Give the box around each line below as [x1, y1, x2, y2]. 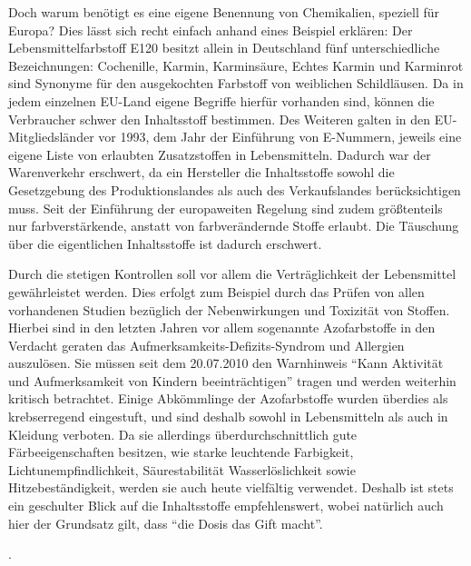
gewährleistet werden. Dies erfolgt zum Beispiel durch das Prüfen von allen [8, 282, 425, 301]
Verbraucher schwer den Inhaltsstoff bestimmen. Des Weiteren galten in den [8, 109, 431, 128]
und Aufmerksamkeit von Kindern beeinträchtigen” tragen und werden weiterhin [8, 371, 456, 390]
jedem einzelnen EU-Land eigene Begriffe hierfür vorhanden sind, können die [8, 91, 435, 110]
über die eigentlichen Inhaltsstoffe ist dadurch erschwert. [8, 233, 322, 253]
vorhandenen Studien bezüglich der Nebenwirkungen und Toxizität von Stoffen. [8, 300, 450, 319]
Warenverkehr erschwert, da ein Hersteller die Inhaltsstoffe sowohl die [8, 163, 395, 182]
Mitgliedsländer [8, 127, 94, 146]
